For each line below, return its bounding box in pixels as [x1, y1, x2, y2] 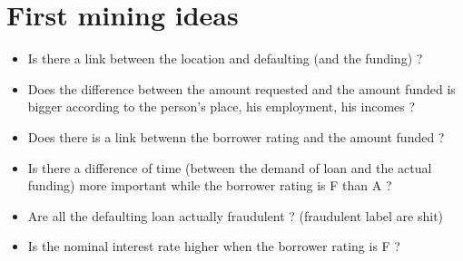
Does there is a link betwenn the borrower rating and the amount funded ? [27, 127, 445, 146]
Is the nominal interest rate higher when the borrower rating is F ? [27, 237, 400, 256]
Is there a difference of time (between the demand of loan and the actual [27, 158, 432, 177]
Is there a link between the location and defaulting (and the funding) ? [27, 49, 423, 68]
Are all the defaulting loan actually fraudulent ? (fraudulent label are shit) [27, 206, 444, 225]
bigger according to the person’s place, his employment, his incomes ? [27, 97, 416, 116]
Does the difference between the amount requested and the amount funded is [27, 79, 456, 98]
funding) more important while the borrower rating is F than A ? [27, 176, 392, 195]
